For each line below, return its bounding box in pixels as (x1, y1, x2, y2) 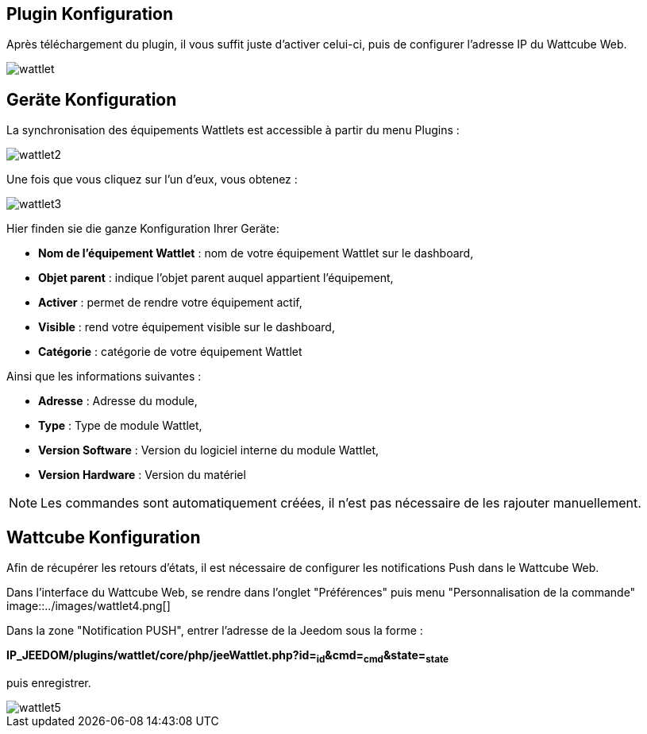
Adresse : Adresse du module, (38, 394, 198, 408)
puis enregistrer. (6, 675, 91, 690)
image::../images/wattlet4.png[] (6, 599, 171, 613)
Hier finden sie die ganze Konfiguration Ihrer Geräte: (6, 222, 279, 236)
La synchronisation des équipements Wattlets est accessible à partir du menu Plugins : (6, 123, 460, 137)
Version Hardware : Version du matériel (38, 468, 246, 482)
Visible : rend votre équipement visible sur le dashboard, (38, 320, 335, 334)
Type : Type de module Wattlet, (38, 419, 202, 433)
